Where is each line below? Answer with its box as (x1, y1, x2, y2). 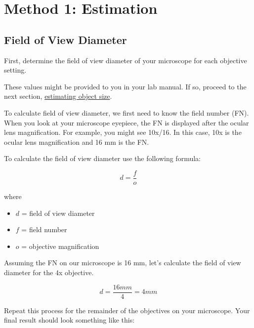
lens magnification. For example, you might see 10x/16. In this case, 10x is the (4, 127, 242, 137)
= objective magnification (21, 241, 99, 251)
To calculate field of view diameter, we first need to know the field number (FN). (4, 107, 249, 118)
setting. (4, 65, 27, 75)
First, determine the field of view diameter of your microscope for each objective (4, 55, 247, 65)
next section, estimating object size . (4, 91, 112, 101)
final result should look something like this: (4, 315, 135, 325)
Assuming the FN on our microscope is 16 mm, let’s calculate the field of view (4, 257, 241, 268)
